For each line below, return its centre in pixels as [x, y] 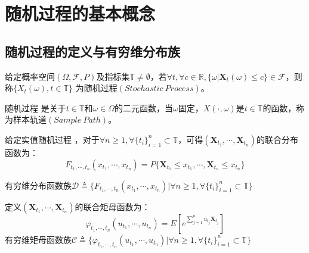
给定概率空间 [30, 76]
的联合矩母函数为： [112, 206]
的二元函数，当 [144, 107]
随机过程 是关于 [35, 107]
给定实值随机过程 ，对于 [52, 139]
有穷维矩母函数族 [38, 239]
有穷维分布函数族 [38, 185]
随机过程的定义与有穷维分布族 [92, 51]
